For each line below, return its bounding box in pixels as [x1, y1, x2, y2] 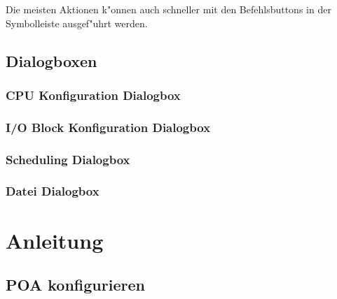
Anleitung [6, 226, 104, 254]
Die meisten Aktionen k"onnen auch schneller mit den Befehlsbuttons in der [6, 2, 331, 16]
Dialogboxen [6, 50, 97, 71]
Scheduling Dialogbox [6, 150, 130, 168]
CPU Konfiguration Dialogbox [6, 86, 181, 103]
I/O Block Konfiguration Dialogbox [6, 118, 211, 136]
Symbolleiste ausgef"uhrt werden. [6, 15, 148, 30]
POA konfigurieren [6, 274, 145, 296]
